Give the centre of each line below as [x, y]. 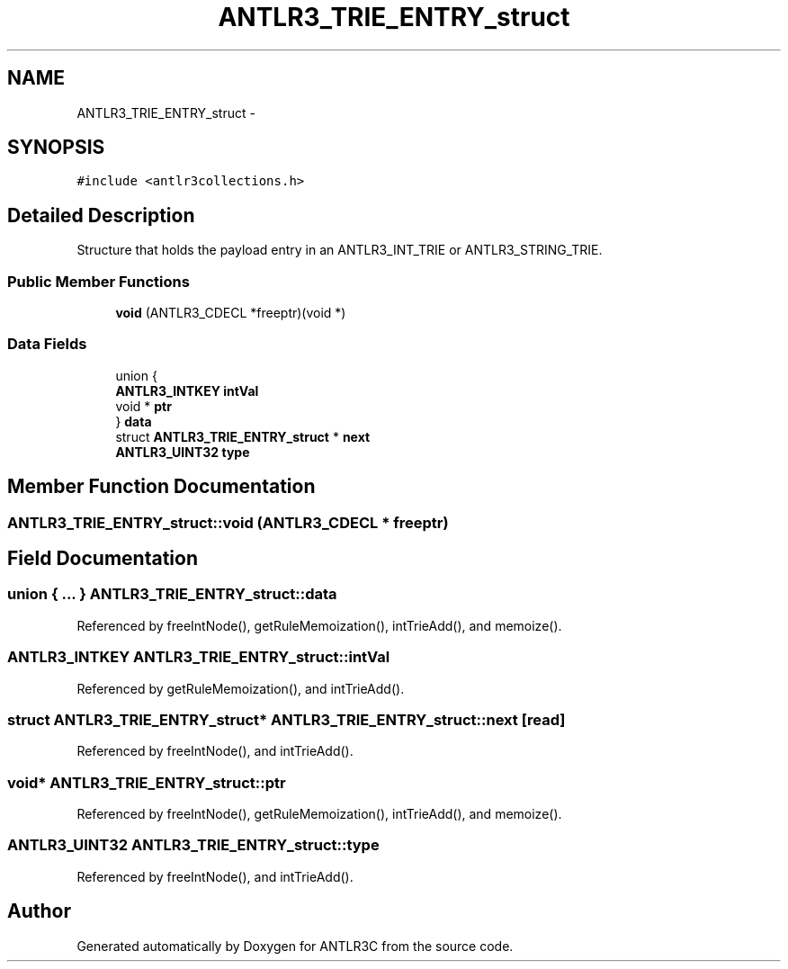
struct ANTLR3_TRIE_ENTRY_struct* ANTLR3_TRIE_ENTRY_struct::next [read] [287, 719]
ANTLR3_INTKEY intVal [187, 390]
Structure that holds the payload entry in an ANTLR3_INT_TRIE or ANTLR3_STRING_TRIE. [340, 250]
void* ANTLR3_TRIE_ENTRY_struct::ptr [147, 782]
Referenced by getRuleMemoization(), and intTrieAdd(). [241, 688]
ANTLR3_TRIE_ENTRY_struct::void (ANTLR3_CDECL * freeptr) [228, 522]
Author [39, 911]
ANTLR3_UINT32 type [183, 452]
